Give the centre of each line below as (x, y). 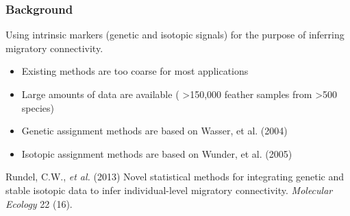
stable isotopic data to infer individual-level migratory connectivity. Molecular (169, 190)
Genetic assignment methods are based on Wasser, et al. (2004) (154, 131)
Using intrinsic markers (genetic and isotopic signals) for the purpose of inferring (175, 35)
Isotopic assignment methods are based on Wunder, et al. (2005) (157, 153)
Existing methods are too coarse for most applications (135, 71)
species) (38, 107)
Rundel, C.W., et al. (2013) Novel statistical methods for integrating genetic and (175, 177)
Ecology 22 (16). (39, 203)
